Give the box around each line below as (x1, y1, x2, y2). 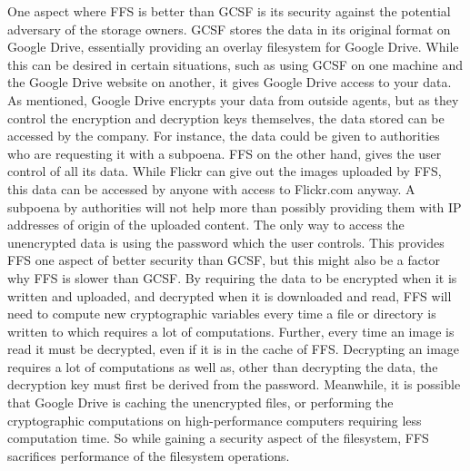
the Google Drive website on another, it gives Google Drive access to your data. (7, 73, 452, 92)
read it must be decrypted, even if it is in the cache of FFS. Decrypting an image (7, 339, 460, 358)
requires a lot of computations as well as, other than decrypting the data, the (7, 357, 438, 376)
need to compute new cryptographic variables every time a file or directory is (7, 304, 436, 323)
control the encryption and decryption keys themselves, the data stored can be (7, 108, 445, 127)
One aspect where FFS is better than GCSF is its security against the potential (7, 2, 451, 20)
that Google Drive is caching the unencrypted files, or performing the (7, 393, 394, 412)
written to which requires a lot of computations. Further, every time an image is (7, 321, 455, 340)
